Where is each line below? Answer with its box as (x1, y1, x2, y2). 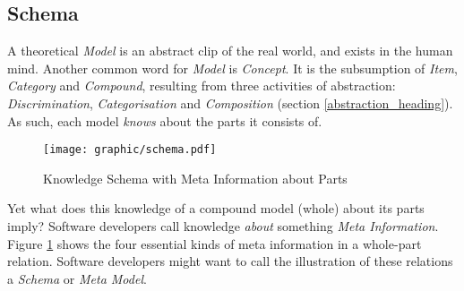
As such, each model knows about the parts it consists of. (7, 111, 322, 130)
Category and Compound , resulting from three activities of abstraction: (7, 76, 396, 95)
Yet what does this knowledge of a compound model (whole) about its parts (7, 199, 425, 218)
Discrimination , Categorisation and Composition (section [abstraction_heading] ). (7, 93, 453, 112)
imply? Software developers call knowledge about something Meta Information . (7, 217, 439, 235)
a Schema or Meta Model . (7, 269, 147, 287)
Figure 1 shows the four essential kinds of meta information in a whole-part (7, 234, 422, 252)
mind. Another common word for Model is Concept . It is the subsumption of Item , (7, 58, 458, 77)
